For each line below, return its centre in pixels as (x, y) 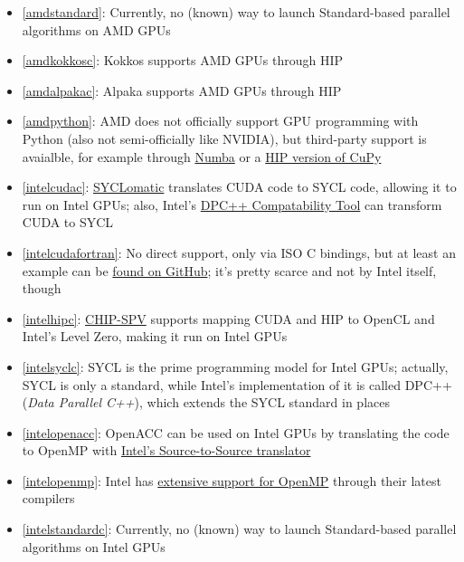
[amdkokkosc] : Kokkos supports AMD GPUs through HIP (183, 60)
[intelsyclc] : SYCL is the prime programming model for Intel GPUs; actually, (235, 366)
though (42, 288)
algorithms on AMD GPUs (96, 29)
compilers (48, 498)
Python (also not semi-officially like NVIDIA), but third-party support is (224, 138)
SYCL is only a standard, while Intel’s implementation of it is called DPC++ (237, 384)
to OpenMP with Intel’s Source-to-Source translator (166, 450)
